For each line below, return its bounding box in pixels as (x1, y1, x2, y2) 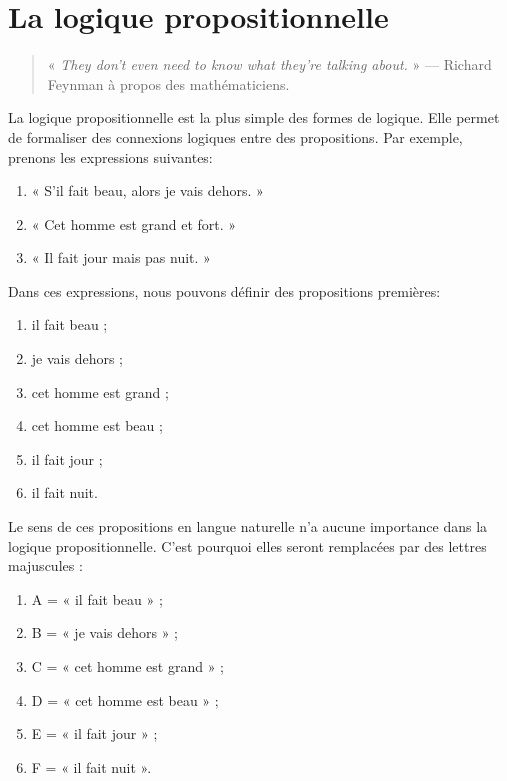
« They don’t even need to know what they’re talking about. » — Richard (47, 54, 492, 75)
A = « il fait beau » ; (31, 588, 163, 609)
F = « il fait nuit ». (31, 756, 152, 777)
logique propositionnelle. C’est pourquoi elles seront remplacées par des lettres (8, 535, 487, 556)
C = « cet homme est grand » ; (31, 656, 224, 676)
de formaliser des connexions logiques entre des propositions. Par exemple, (8, 126, 463, 147)
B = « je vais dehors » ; (31, 622, 178, 643)
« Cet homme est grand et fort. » (31, 213, 237, 234)
